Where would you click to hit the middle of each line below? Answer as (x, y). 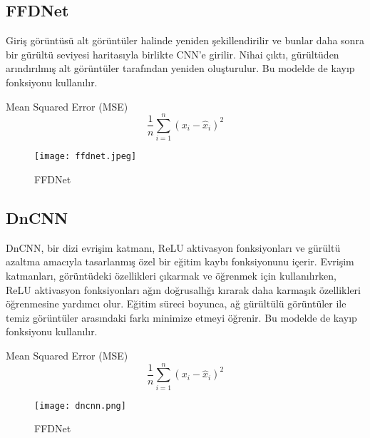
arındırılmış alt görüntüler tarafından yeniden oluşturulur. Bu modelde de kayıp (180, 68)
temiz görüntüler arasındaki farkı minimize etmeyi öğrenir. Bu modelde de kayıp (181, 317)
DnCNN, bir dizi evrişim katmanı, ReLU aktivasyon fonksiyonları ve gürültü (173, 247)
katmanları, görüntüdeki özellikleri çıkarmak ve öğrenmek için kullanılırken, (171, 275)
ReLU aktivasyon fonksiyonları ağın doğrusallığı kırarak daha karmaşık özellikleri (183, 289)
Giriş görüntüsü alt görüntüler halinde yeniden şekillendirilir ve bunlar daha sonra (185, 40)
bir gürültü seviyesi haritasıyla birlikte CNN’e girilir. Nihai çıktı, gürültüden (173, 54)
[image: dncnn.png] (80, 406)
